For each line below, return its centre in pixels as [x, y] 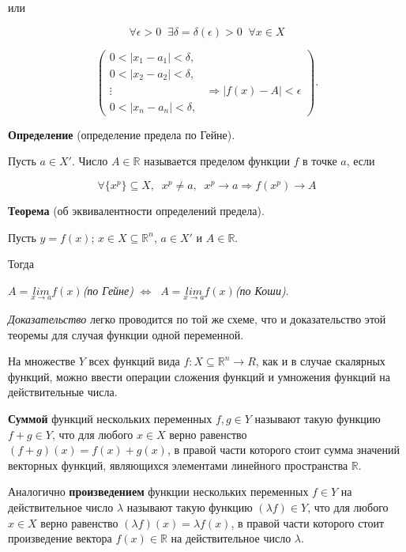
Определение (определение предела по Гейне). [122, 134]
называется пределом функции [217, 161]
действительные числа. [63, 392]
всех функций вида [134, 361]
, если [361, 161]
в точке [320, 161]
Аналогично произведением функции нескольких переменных [158, 492]
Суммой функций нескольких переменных [110, 418]
